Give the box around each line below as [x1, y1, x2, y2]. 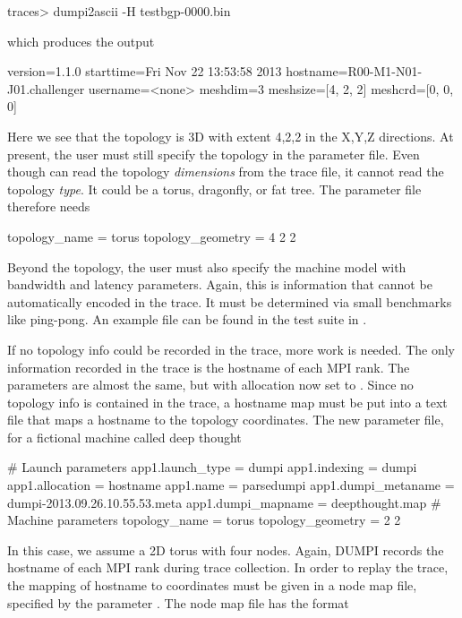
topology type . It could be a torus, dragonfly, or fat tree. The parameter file [7, 179, 422, 198]
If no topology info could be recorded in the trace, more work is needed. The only [7, 339, 455, 358]
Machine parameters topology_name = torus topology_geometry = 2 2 [7, 511, 401, 529]
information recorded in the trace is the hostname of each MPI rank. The [7, 357, 410, 376]
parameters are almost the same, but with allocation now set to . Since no [7, 375, 414, 394]
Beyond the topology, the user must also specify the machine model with [7, 257, 406, 276]
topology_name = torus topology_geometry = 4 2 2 [7, 227, 296, 245]
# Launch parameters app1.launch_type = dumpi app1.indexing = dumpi [7, 458, 417, 476]
